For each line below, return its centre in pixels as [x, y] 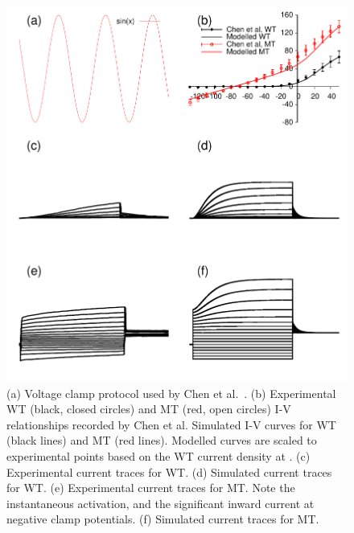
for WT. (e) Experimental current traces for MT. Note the [151, 488]
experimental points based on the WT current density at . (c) [158, 456]
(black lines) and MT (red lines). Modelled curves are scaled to [162, 440]
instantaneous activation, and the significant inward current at [161, 503]
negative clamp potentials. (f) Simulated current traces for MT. [163, 519]
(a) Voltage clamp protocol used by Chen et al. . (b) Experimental [171, 393]
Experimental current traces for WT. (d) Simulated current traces [169, 471]
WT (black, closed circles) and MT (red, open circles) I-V [149, 409]
